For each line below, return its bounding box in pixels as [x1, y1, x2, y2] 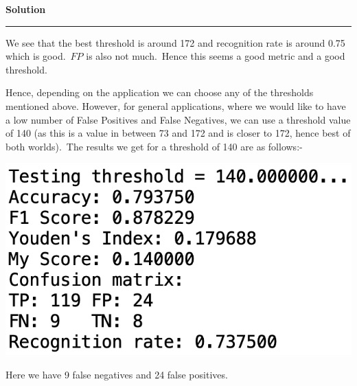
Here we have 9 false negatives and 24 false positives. [5, 367, 228, 381]
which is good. [5, 49, 66, 63]
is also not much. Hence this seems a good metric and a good [86, 49, 345, 63]
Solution [5, 2, 46, 16]
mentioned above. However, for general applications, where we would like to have [5, 98, 346, 113]
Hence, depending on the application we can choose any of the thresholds [5, 85, 314, 100]
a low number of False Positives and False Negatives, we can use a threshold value [5, 112, 351, 126]
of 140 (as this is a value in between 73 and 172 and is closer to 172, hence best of [5, 126, 351, 140]
